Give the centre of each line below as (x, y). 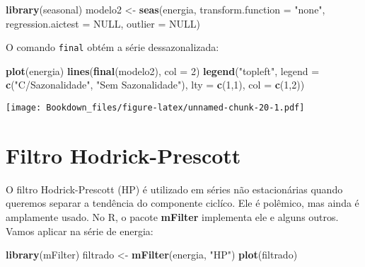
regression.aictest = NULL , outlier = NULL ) (103, 23)
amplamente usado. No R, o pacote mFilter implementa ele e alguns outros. (172, 217)
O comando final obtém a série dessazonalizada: (112, 47)
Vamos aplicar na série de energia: (80, 231)
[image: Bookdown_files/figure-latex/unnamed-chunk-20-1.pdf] (155, 108)
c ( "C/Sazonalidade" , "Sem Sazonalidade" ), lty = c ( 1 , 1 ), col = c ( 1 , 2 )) (155, 85)
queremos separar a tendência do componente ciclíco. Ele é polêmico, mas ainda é (182, 203)
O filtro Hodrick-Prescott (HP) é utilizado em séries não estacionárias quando (174, 189)
